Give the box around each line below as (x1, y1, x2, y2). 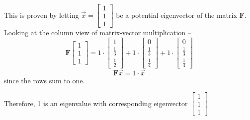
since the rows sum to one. (4, 75, 85, 85)
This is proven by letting (4, 9, 79, 20)
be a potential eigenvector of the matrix (116, 9, 237, 20)
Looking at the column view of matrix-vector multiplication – (4, 27, 191, 38)
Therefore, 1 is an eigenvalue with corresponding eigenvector (4, 98, 188, 108)
